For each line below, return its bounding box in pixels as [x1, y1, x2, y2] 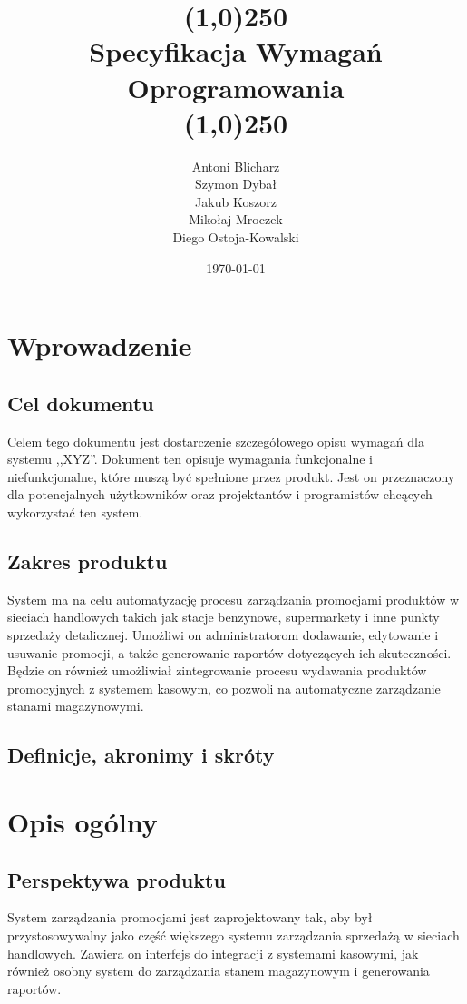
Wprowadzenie [7, 327, 192, 364]
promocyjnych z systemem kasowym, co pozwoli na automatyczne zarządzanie [7, 678, 441, 697]
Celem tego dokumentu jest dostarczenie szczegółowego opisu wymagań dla [7, 431, 424, 450]
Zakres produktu [7, 547, 168, 575]
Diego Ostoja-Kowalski [172, 228, 299, 247]
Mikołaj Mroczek [189, 210, 283, 229]
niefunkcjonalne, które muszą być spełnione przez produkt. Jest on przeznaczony [7, 467, 455, 486]
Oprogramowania [127, 68, 345, 105]
